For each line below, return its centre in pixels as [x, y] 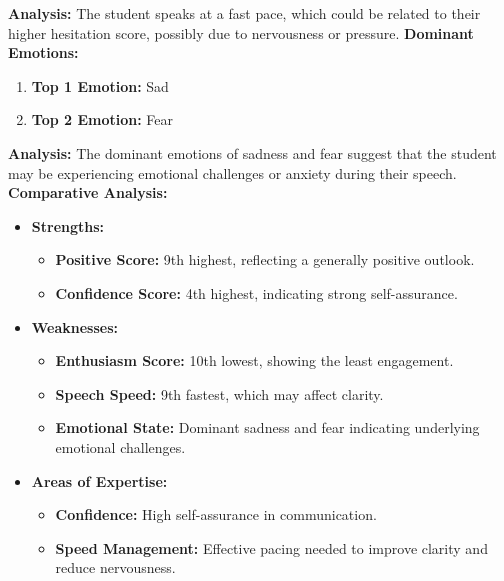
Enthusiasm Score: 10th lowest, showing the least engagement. [254, 360]
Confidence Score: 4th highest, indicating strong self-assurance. [256, 292]
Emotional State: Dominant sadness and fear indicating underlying [267, 427]
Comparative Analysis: [88, 192]
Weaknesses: [75, 326]
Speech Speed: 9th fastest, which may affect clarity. [219, 393]
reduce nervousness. [115, 567]
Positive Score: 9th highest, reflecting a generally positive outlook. [265, 259]
